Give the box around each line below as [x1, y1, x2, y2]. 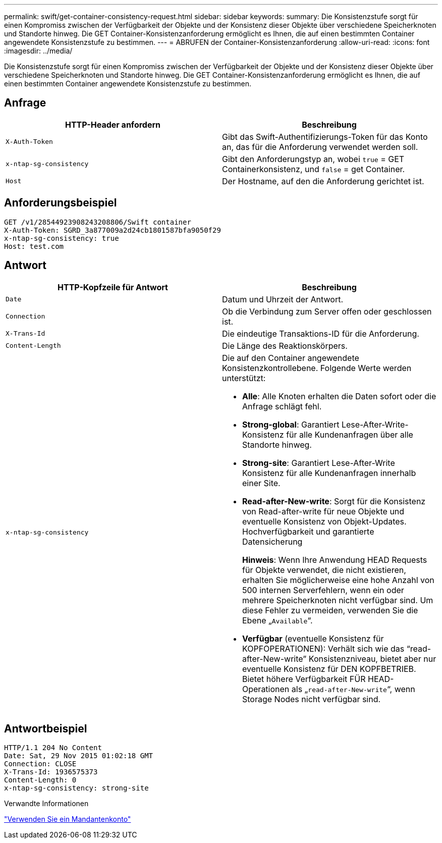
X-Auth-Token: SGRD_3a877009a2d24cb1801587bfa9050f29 [4, 226, 221, 234]
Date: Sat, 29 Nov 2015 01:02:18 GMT [4, 752, 153, 760]
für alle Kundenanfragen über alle [286, 429, 413, 440]
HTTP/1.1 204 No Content [4, 744, 102, 752]
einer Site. [242, 478, 281, 488]
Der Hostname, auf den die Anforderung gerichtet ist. [222, 176, 424, 186]
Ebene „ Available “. [242, 615, 313, 625]
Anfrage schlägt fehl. [242, 401, 322, 411]
